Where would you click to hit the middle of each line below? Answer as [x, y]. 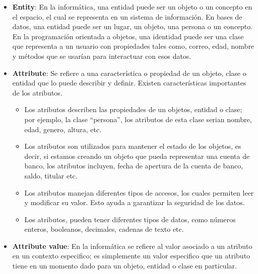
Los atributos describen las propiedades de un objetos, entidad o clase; [133, 109]
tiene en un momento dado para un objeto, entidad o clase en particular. [124, 266]
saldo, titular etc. [51, 175]
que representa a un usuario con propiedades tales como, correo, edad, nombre [133, 46]
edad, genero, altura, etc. [63, 129]
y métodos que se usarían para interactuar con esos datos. [102, 56]
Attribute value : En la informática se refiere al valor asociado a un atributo [132, 246]
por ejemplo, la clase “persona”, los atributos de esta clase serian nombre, [138, 119]
